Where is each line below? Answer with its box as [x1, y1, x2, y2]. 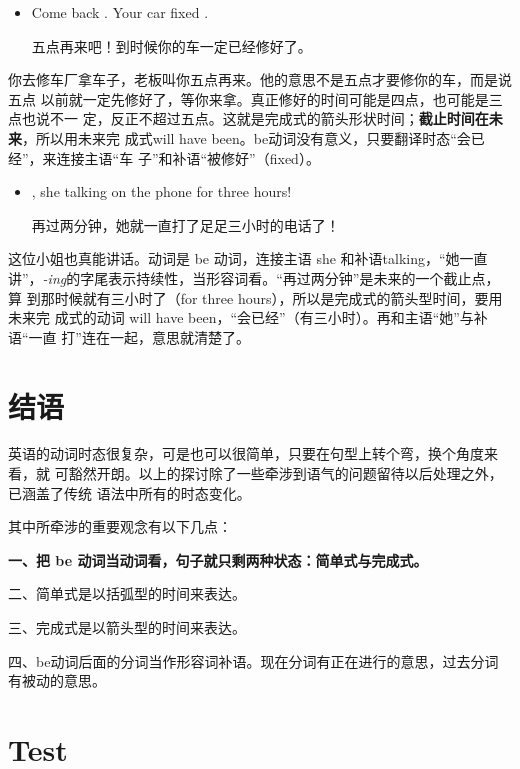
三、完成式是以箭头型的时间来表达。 [8, 617, 246, 637]
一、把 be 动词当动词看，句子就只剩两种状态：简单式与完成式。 [8, 549, 428, 570]
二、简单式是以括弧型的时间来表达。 [8, 583, 246, 604]
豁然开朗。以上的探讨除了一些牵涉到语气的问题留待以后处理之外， [68, 463, 503, 484]
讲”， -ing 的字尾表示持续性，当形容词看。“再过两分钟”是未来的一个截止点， [8, 267, 500, 288]
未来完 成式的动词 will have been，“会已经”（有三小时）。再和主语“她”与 [8, 307, 474, 328]
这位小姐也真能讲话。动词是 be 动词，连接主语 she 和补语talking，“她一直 [8, 248, 488, 269]
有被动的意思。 [8, 670, 106, 691]
